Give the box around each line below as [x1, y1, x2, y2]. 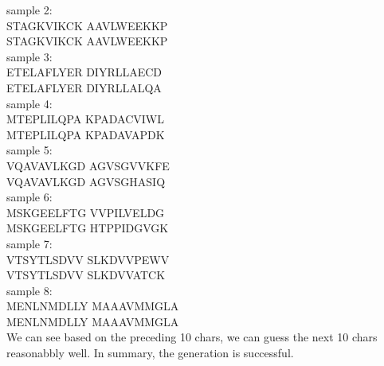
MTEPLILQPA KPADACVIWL [6, 111, 164, 127]
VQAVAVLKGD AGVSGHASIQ [6, 173, 166, 189]
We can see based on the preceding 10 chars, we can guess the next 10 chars [6, 329, 378, 345]
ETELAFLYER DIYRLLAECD [6, 64, 163, 80]
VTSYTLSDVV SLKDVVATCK [6, 267, 166, 283]
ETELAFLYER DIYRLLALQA [6, 79, 162, 95]
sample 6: [6, 189, 53, 205]
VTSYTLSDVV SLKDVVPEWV [6, 251, 170, 267]
